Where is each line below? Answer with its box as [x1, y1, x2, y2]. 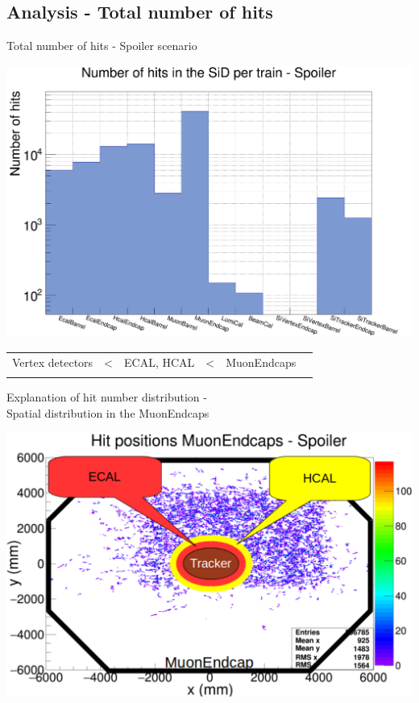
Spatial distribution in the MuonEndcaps [6, 404, 209, 421]
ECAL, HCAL [124, 353, 195, 370]
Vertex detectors [12, 353, 93, 370]
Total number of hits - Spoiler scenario [6, 37, 197, 54]
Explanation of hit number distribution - [6, 388, 207, 405]
